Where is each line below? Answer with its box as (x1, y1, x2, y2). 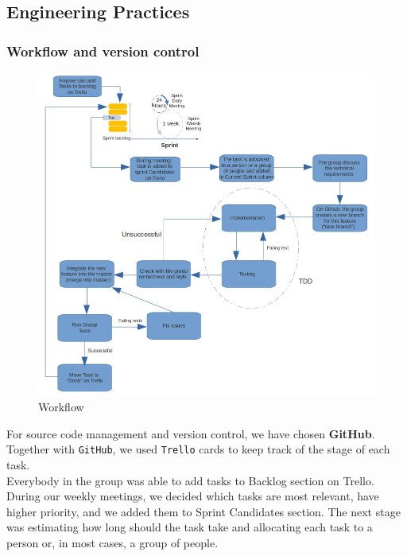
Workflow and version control (6, 41, 200, 60)
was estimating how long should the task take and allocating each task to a (6, 519, 373, 535)
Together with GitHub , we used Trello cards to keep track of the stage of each (6, 441, 390, 457)
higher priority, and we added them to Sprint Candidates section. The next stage (6, 503, 401, 519)
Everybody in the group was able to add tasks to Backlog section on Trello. (6, 472, 374, 488)
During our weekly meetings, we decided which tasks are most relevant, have (6, 488, 379, 504)
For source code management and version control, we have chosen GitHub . (6, 425, 375, 441)
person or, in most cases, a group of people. (6, 534, 219, 550)
